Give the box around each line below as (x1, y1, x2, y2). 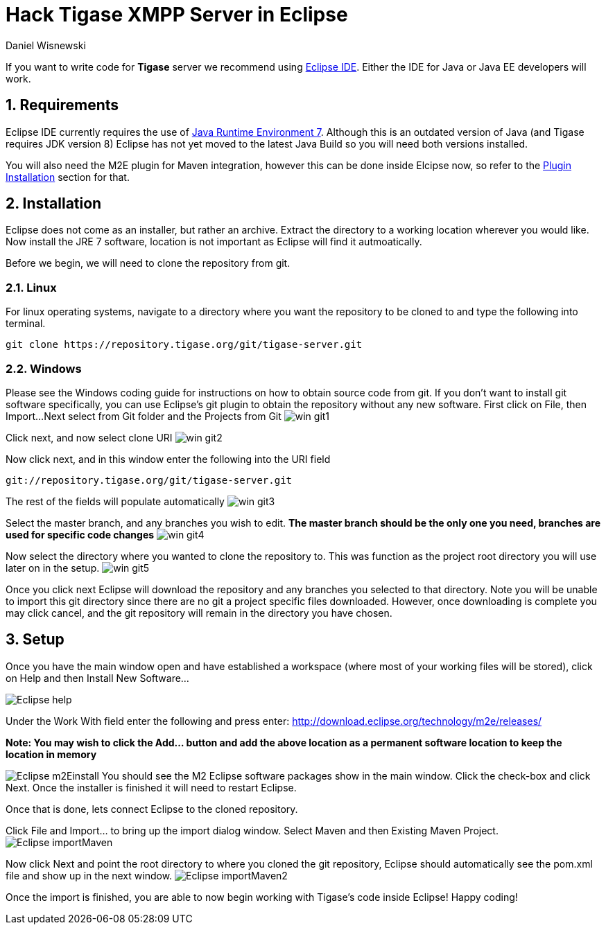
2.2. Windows (6, 361, 82, 376)
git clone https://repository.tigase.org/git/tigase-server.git (6, 339, 363, 351)
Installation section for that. (6, 170, 130, 183)
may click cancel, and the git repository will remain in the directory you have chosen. (6, 606, 392, 619)
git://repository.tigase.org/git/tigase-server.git (6, 474, 293, 486)
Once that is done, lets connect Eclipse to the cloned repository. (6, 802, 298, 815)
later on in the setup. (6, 561, 100, 574)
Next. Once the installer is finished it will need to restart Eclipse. (6, 781, 297, 793)
